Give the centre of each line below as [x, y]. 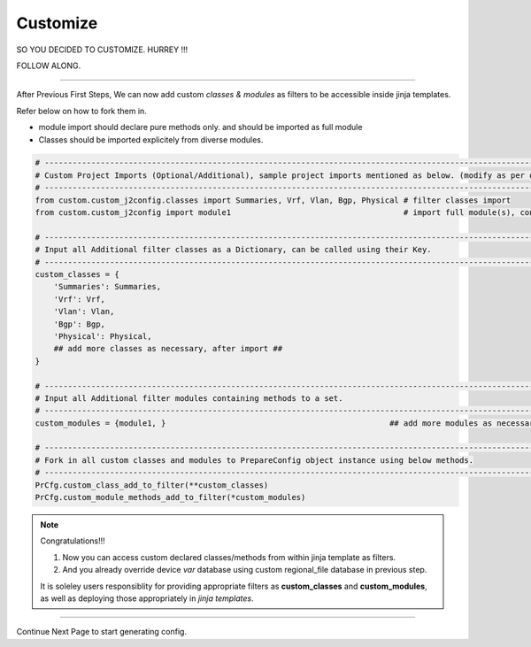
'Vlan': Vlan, [84, 312]
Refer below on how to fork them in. [82, 111]
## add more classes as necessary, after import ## [168, 349]
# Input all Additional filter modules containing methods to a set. [189, 398]
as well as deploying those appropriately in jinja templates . [147, 598]
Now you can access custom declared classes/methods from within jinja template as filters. [229, 557]
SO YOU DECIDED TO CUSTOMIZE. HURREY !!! [102, 50]
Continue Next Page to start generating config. [102, 632]
